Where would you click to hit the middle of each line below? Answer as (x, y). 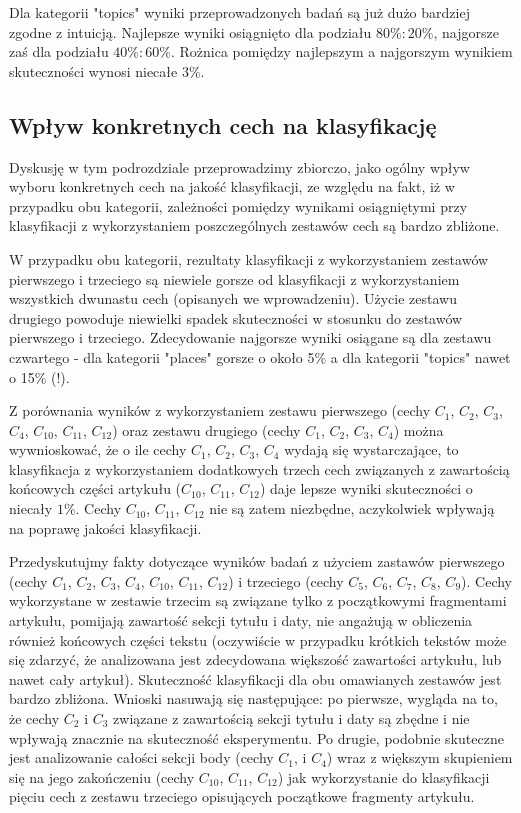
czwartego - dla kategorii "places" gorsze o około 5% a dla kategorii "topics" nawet (260, 356)
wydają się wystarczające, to (371, 449)
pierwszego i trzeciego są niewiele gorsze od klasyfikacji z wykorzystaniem (234, 278)
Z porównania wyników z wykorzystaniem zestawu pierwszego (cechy (220, 410)
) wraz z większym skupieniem (419, 757)
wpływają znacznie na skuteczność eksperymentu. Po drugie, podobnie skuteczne (256, 737)
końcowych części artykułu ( (95, 488)
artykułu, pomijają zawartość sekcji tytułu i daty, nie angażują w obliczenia (241, 620)
